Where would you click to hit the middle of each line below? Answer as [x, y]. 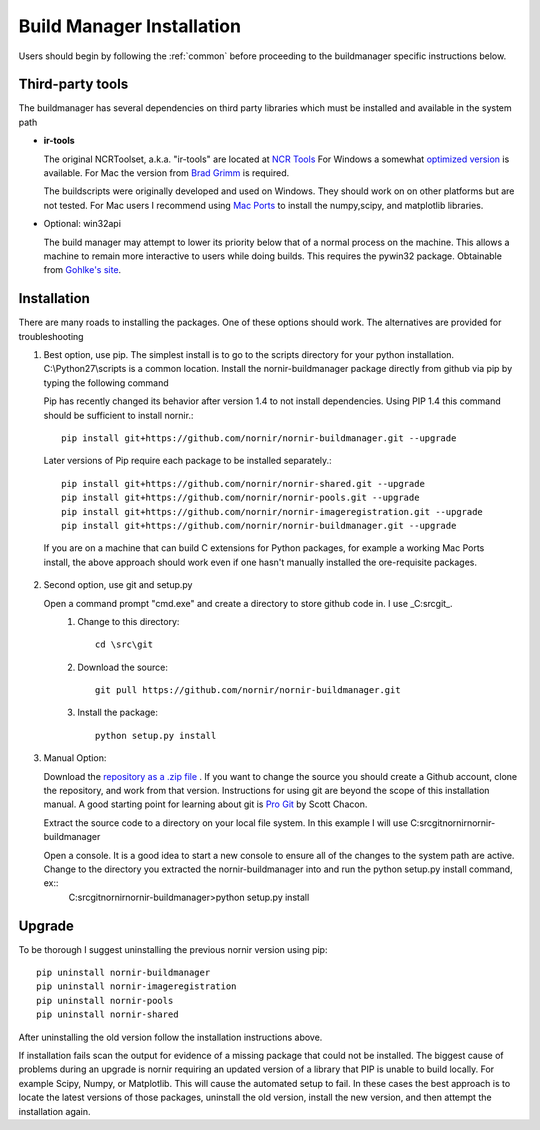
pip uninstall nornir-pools [105, 1000]
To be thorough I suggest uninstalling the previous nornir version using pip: [173, 949]
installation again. [54, 1111]
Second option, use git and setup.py [118, 585]
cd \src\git [124, 644]
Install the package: [118, 712]
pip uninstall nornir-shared [107, 1014]
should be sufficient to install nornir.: [118, 415]
